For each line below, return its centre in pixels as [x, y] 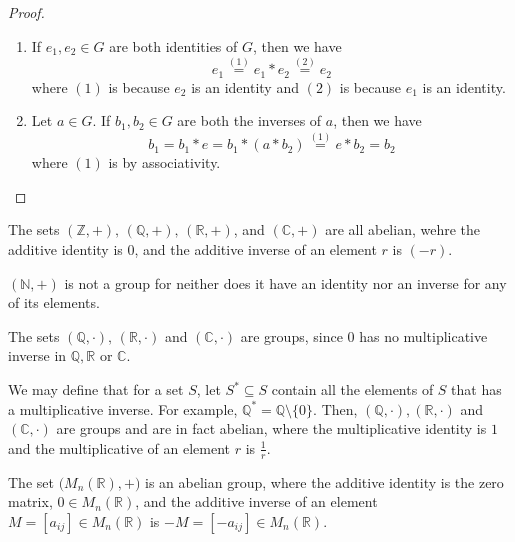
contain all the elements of [352, 389]
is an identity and [245, 86]
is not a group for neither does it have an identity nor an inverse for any [285, 282]
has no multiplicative [423, 335]
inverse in [37, 355]
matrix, [30, 501]
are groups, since [291, 335]
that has [476, 389]
